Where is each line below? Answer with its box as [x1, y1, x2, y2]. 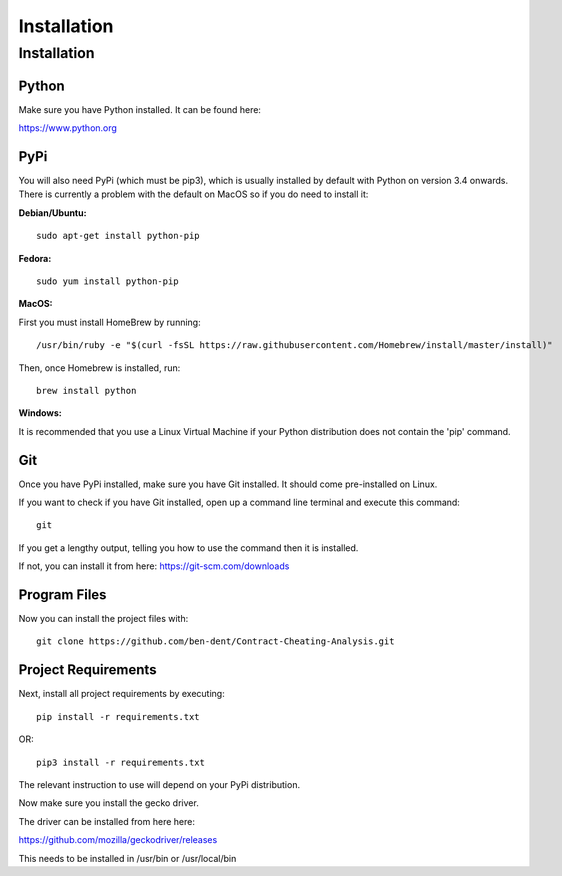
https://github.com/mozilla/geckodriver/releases [18, 834, 218, 846]
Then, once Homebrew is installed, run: [18, 361, 181, 374]
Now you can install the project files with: [18, 613, 189, 625]
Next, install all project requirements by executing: [18, 688, 225, 700]
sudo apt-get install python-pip [36, 230, 200, 242]
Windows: [18, 407, 62, 419]
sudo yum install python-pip [36, 275, 179, 287]
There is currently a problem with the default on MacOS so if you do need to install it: [18, 188, 369, 200]
